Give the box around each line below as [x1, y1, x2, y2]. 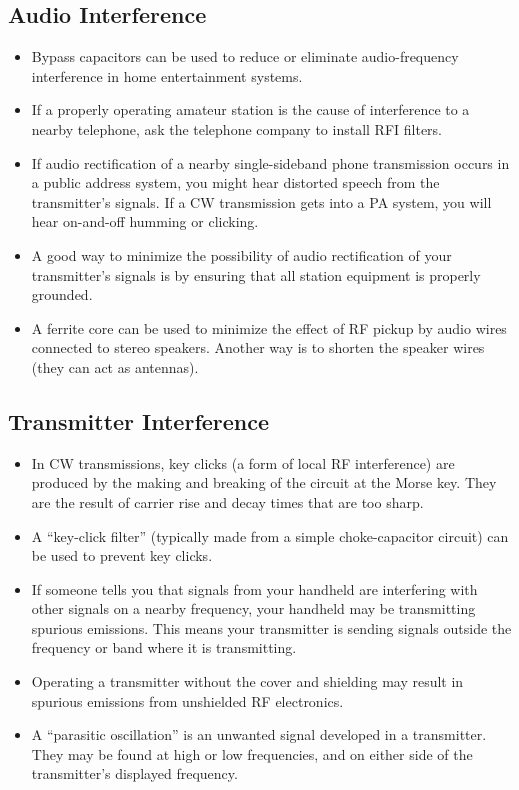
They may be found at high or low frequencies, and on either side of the [31, 743, 473, 764]
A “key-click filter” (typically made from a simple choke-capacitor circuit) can [31, 525, 509, 546]
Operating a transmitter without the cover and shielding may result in [31, 671, 464, 692]
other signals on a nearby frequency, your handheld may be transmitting [31, 598, 476, 619]
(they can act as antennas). [31, 356, 199, 377]
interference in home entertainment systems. [31, 65, 303, 86]
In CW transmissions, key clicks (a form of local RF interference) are [31, 452, 455, 473]
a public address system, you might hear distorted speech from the [31, 172, 440, 193]
